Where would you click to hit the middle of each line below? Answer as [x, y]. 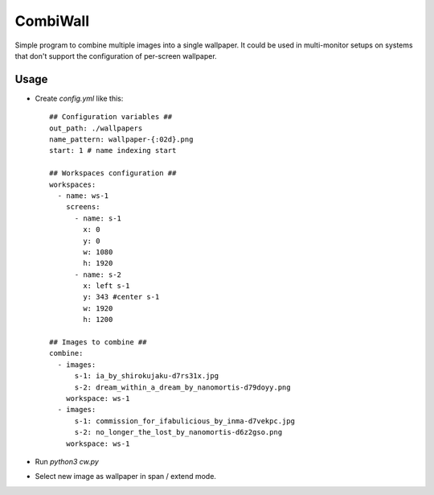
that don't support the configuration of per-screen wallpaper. [116, 56]
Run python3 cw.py [67, 461]
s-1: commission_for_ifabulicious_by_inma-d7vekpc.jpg [184, 421]
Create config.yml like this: [79, 98]
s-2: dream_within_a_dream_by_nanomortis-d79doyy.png [182, 387]
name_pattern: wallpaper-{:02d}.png [121, 140]
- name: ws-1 [83, 196]
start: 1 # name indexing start [113, 151]
